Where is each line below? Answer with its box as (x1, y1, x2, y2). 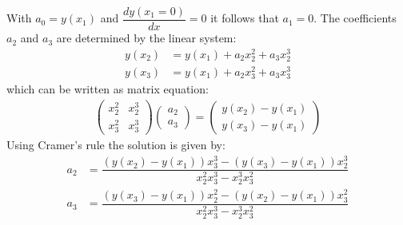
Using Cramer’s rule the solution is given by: (6, 136, 225, 153)
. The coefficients (313, 10, 397, 26)
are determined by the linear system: (56, 30, 237, 46)
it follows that (210, 10, 279, 26)
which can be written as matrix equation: (6, 81, 209, 97)
